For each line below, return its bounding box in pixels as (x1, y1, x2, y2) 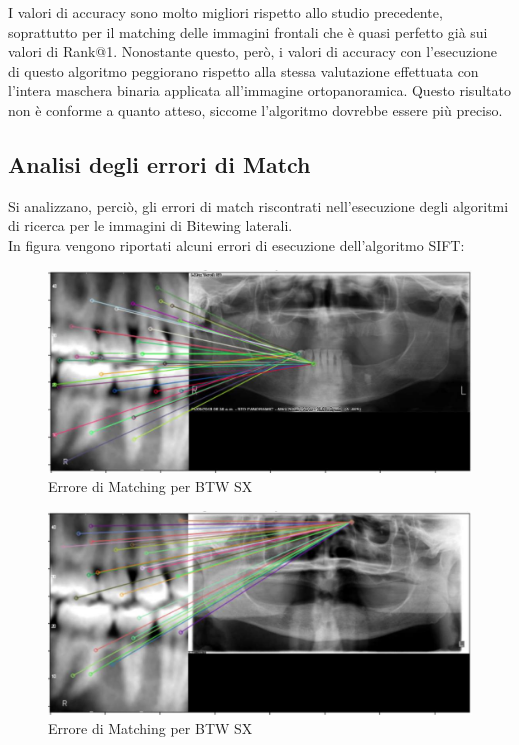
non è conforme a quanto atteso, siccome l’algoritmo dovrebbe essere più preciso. (8, 99, 503, 120)
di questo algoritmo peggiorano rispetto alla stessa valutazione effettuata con (8, 60, 479, 81)
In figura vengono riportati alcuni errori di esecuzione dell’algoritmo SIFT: (8, 234, 465, 255)
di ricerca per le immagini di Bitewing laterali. (8, 215, 293, 236)
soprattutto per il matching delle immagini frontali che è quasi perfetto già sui (8, 21, 488, 42)
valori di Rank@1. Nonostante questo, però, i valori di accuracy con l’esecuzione (8, 41, 498, 62)
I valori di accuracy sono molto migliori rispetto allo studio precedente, (8, 2, 443, 22)
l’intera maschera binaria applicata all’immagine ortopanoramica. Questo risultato (8, 80, 511, 101)
